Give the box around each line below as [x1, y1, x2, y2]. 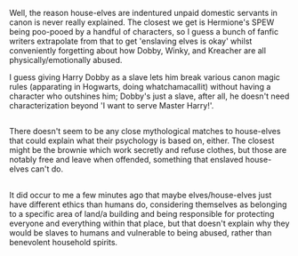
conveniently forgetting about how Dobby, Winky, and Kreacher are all [9, 45, 267, 56]
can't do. [30, 164, 64, 174]
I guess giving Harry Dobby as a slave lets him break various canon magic [9, 72, 280, 83]
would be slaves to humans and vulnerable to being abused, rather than [9, 227, 272, 238]
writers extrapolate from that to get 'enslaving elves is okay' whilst [9, 36, 253, 46]
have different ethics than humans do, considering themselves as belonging [9, 199, 287, 210]
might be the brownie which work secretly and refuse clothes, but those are [9, 145, 287, 156]
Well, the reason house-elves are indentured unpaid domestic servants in [9, 8, 278, 18]
